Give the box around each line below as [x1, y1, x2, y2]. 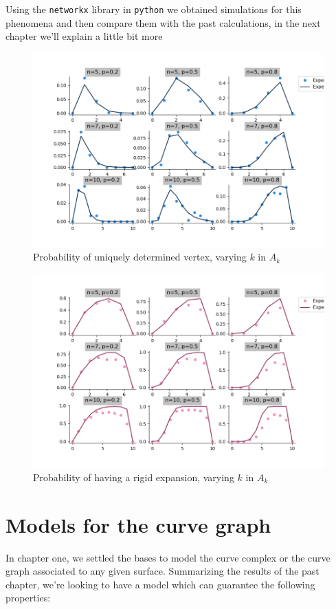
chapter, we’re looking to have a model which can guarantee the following [5, 577, 315, 591]
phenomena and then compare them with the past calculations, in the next [5, 15, 321, 30]
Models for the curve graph [5, 510, 271, 538]
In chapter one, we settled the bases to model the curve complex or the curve [5, 550, 331, 564]
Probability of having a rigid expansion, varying [33, 469, 234, 484]
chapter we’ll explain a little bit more [5, 29, 163, 43]
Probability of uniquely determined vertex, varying [33, 250, 247, 264]
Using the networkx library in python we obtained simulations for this [5, 2, 302, 16]
